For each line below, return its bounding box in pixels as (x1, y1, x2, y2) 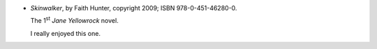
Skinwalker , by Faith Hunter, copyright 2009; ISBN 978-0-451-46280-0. (30, 4, 237, 12)
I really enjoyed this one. (30, 29, 101, 37)
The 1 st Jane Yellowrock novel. (30, 15, 119, 25)
